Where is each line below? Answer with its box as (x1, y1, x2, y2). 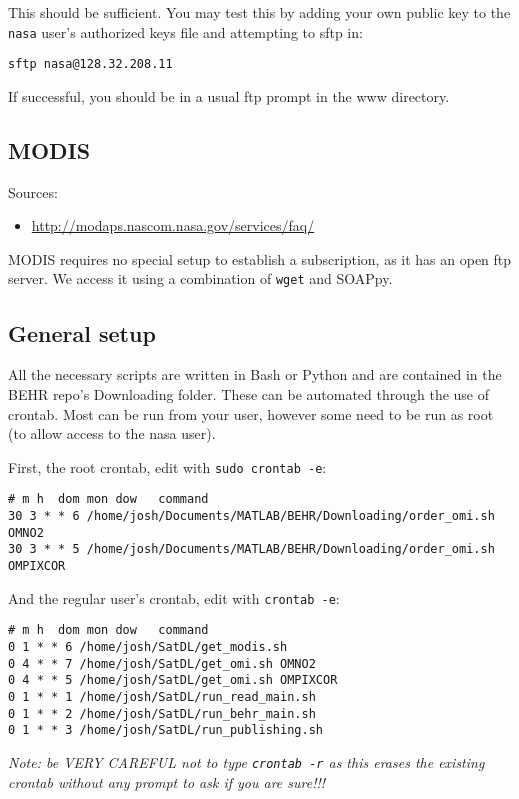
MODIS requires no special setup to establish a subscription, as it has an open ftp (8, 248, 512, 269)
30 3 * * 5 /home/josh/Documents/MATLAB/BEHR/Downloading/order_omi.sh (8, 542, 495, 557)
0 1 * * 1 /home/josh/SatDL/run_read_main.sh (8, 689, 316, 704)
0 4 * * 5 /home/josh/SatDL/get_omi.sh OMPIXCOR (8, 673, 338, 688)
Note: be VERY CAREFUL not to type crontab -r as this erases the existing (8, 751, 485, 772)
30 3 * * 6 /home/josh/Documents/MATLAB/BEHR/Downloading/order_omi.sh (8, 509, 495, 524)
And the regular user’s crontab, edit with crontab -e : (8, 587, 340, 608)
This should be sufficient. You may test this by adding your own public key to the (8, 2, 511, 22)
